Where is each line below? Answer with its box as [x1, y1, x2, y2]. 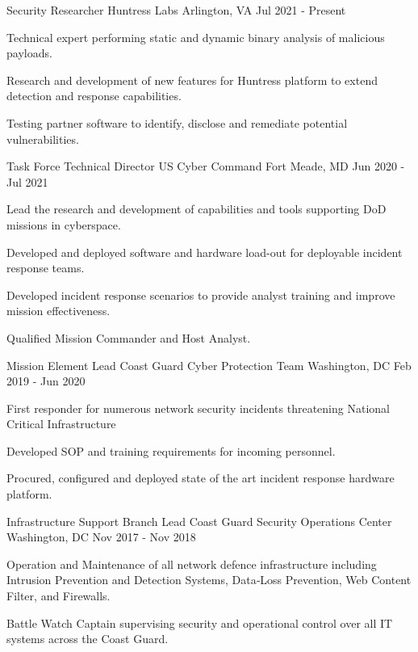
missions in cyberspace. [6, 216, 121, 233]
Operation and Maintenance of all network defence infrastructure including [6, 555, 377, 572]
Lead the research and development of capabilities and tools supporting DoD [6, 200, 387, 217]
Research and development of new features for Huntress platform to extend [6, 71, 378, 88]
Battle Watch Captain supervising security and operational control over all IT [6, 614, 393, 631]
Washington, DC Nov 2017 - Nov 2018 [6, 528, 196, 545]
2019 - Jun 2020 [6, 372, 86, 389]
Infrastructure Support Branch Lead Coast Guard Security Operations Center [6, 512, 392, 529]
